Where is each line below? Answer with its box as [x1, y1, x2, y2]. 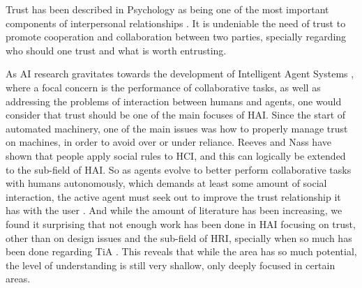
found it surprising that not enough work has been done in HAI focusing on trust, [6, 216, 356, 231]
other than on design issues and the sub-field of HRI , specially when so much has [6, 230, 352, 245]
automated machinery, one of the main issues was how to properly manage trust [6, 121, 348, 135]
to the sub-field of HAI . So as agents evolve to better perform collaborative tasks [6, 162, 352, 176]
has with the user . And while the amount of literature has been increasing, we [6, 203, 342, 218]
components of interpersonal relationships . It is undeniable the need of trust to [6, 15, 346, 30]
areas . [6, 271, 31, 286]
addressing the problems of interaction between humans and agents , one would [6, 93, 342, 108]
